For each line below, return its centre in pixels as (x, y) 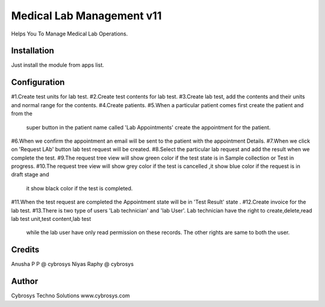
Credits (25, 250)
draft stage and (30, 175)
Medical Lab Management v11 (86, 16)
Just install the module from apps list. (58, 65)
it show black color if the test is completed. (79, 188)
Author (25, 281)
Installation (32, 51)
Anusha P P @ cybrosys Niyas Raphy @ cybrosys (73, 264)
